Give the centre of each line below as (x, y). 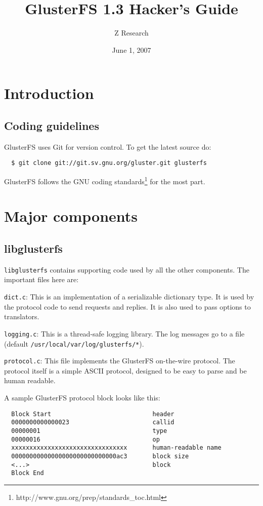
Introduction (49, 93)
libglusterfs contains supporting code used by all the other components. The (127, 269)
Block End (28, 473)
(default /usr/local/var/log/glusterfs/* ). (74, 343)
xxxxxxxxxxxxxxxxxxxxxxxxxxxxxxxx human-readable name (116, 448)
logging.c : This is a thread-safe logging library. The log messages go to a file (124, 333)
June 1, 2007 (131, 49)
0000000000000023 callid (93, 423)
